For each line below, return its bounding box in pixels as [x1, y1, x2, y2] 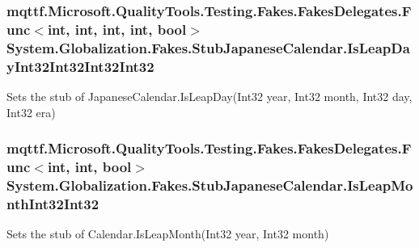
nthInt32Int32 [6, 193, 99, 213]
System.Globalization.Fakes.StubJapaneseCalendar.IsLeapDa [6, 37, 410, 57]
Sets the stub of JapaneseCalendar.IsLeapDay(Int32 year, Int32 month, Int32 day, [6, 87, 413, 104]
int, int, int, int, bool [47, 19, 187, 39]
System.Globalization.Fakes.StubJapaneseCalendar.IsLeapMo [6, 174, 413, 195]
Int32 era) [6, 103, 56, 120]
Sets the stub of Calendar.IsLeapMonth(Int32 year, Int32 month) [6, 225, 329, 242]
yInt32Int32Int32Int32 [6, 56, 154, 76]
